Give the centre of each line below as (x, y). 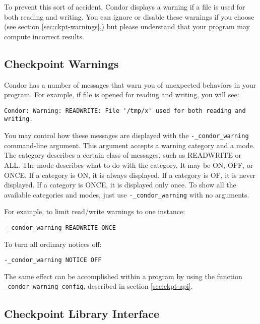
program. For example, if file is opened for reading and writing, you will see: (122, 94)
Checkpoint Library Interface (82, 313)
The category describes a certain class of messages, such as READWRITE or (123, 155)
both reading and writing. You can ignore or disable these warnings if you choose (129, 16)
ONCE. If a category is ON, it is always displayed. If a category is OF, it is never (130, 175)
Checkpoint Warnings (61, 63)
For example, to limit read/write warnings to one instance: (95, 211)
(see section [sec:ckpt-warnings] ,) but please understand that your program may (127, 26)
